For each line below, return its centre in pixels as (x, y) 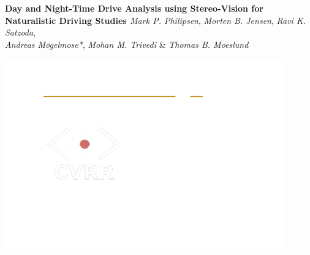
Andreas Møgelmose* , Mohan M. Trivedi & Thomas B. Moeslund (127, 44)
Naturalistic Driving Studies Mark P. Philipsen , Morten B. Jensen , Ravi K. (155, 20)
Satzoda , (21, 32)
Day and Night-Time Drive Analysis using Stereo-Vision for (134, 8)
